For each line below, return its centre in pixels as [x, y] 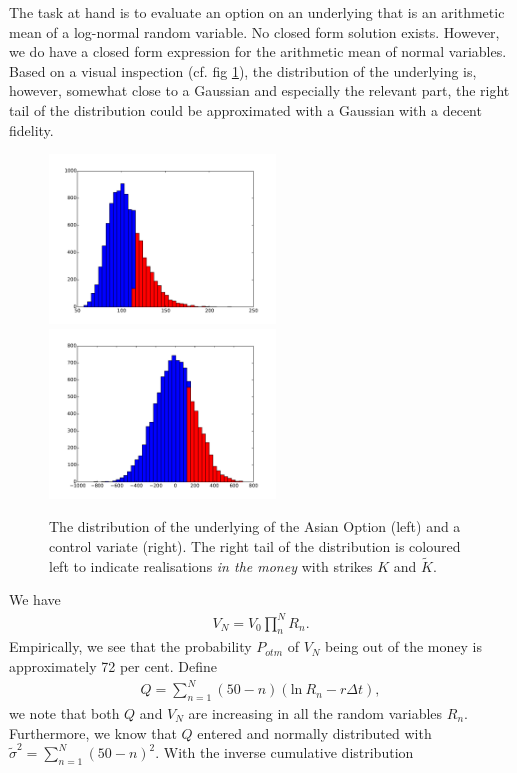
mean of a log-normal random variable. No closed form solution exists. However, [254, 31]
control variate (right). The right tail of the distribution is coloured [255, 546]
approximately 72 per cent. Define [113, 665]
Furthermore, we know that [93, 732]
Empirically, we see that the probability [130, 646]
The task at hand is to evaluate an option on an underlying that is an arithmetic [257, 12]
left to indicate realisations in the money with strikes [211, 565]
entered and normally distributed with [314, 732]
